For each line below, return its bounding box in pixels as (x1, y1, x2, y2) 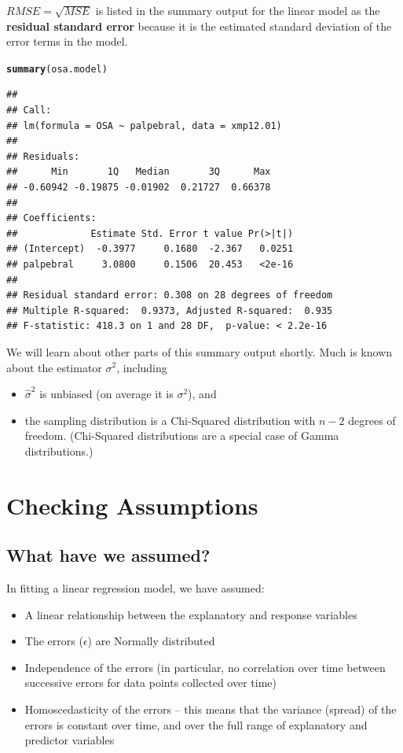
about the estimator (6, 359, 102, 375)
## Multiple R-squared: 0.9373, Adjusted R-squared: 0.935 (6, 305, 333, 316)
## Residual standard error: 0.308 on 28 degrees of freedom (6, 290, 333, 301)
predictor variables (24, 732, 115, 748)
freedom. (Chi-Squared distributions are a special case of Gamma (24, 427, 339, 444)
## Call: (6, 105, 52, 116)
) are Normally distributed (87, 633, 215, 649)
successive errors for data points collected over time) (24, 674, 277, 691)
